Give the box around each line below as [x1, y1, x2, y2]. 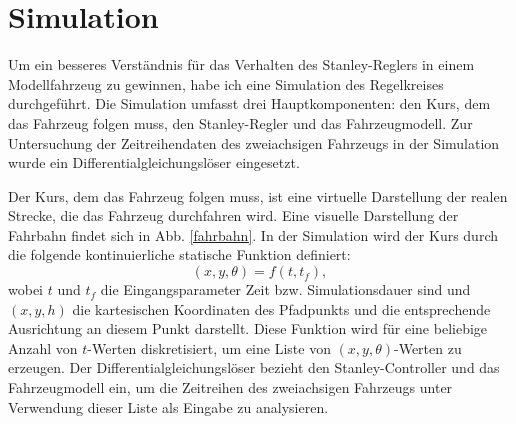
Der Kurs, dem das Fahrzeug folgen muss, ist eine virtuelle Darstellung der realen [8, 185, 508, 206]
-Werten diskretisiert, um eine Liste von [87, 337, 331, 358]
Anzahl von [8, 337, 78, 358]
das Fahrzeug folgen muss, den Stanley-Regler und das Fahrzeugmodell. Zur [8, 112, 473, 133]
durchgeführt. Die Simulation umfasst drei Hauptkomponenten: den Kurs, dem [8, 93, 491, 114]
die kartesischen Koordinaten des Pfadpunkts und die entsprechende [72, 298, 491, 319]
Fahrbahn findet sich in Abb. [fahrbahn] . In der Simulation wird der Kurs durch [8, 224, 498, 245]
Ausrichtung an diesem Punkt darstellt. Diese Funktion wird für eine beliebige [8, 318, 488, 339]
